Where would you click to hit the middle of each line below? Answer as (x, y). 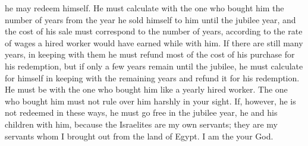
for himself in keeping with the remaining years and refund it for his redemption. (152, 77)
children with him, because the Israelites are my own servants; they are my (142, 124)
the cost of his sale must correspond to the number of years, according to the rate (154, 31)
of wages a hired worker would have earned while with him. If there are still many (154, 42)
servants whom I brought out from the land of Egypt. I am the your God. (139, 136)
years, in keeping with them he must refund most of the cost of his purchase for (150, 54)
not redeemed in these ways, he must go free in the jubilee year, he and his (141, 112)
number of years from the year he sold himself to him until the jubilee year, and (150, 19)
